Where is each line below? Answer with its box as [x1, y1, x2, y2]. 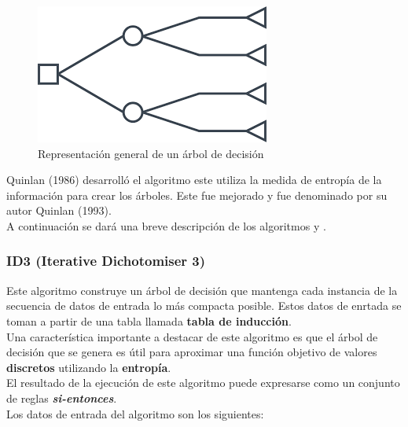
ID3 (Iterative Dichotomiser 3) [6, 251, 206, 271]
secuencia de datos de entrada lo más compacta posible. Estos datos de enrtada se [6, 297, 402, 314]
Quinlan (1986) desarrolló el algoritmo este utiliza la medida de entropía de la [6, 171, 382, 188]
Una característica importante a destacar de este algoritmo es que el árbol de [6, 328, 378, 344]
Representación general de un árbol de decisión [38, 145, 264, 161]
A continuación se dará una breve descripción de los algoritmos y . [6, 217, 326, 234]
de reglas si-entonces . [6, 389, 117, 406]
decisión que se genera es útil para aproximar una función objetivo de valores [6, 344, 377, 360]
